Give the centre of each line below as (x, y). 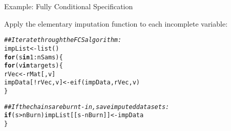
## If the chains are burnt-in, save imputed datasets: (87, 107)
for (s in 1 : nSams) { (34, 57)
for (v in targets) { (34, 66)
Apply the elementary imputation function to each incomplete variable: (116, 23)
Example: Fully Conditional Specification (69, 6)
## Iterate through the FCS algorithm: (63, 40)
